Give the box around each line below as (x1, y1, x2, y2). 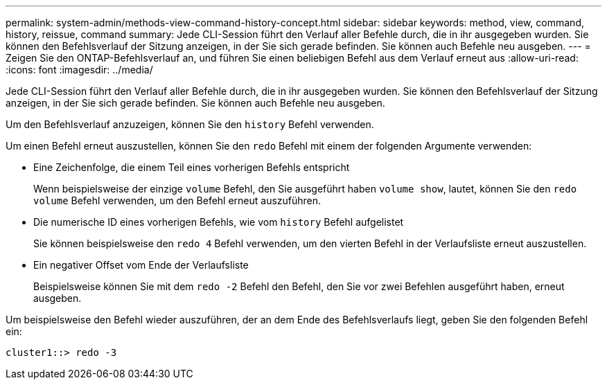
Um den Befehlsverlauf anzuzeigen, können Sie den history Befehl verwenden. (6, 118, 374, 130)
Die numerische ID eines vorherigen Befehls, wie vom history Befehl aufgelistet (33, 216, 404, 228)
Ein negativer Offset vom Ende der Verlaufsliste (33, 259, 249, 271)
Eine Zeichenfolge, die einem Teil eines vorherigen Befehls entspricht (33, 161, 350, 173)
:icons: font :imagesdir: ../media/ (6, 64, 153, 75)
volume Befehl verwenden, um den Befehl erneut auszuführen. (33, 195, 322, 206)
